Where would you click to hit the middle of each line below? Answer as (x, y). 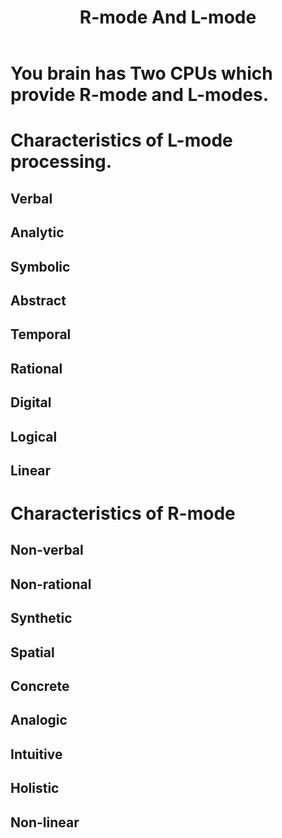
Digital (31, 402)
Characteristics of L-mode (121, 140)
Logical (34, 436)
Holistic (35, 788)
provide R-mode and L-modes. (140, 95)
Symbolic (40, 266)
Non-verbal (47, 550)
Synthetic (41, 618)
